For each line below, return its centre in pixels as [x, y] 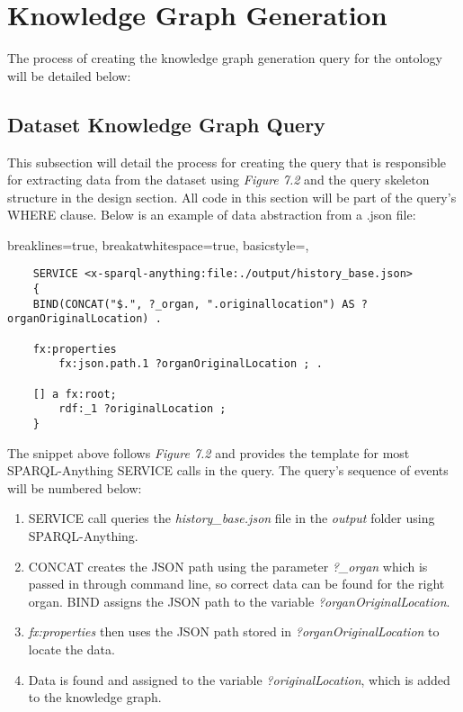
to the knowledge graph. [95, 697]
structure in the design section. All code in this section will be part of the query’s [232, 197]
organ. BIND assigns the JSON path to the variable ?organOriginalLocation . [239, 601]
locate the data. [71, 649]
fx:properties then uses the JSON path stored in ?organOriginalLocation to [234, 631]
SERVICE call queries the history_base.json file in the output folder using [231, 518]
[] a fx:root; [75, 394]
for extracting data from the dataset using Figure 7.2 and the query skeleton [218, 180]
